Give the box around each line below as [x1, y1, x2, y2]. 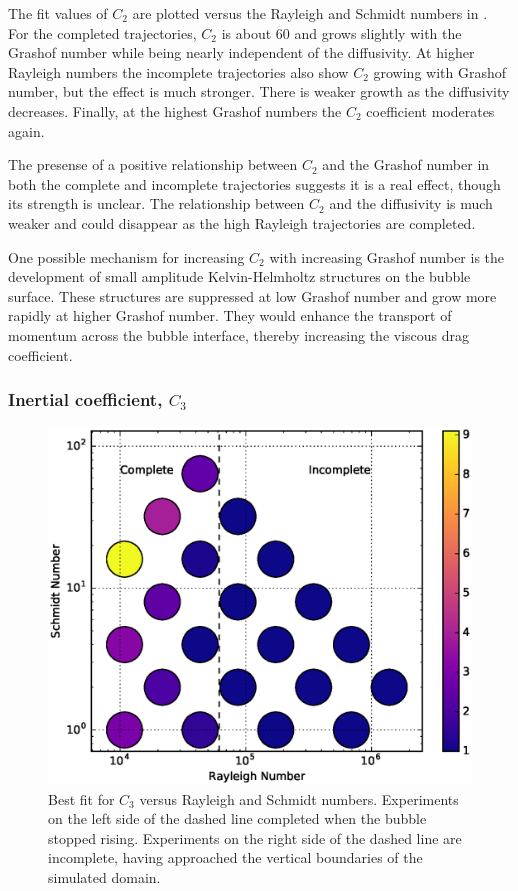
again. [8, 120, 45, 141]
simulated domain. [48, 867, 161, 888]
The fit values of [8, 3, 108, 23]
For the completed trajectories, [8, 22, 197, 43]
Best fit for [48, 788, 115, 809]
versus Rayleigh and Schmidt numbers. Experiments [139, 788, 459, 809]
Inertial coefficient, [8, 387, 163, 412]
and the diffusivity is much [329, 193, 493, 214]
